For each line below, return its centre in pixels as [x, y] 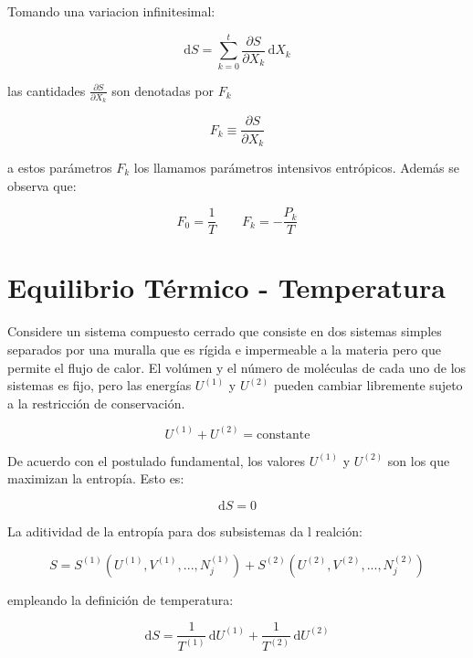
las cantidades [47, 90]
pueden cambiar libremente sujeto [368, 385]
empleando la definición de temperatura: [121, 599]
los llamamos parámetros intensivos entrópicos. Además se [296, 167]
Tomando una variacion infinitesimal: [111, 11]
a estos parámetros [60, 167]
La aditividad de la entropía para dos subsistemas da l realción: [185, 531]
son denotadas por [163, 90]
